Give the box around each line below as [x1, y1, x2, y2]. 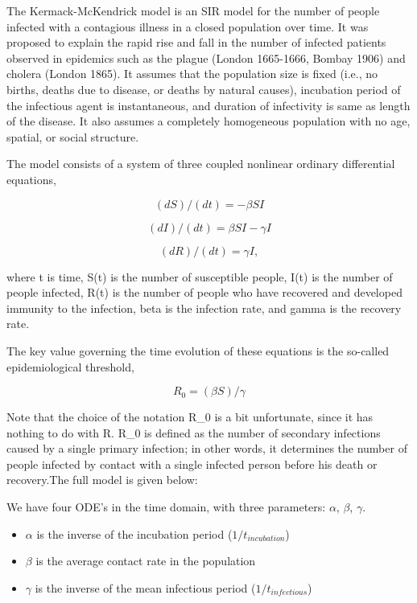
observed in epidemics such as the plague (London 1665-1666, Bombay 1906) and [6, 49, 406, 66]
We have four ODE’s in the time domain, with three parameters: [6, 498, 326, 515]
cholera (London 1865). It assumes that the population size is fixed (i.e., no [6, 65, 378, 82]
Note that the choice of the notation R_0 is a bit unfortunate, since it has [6, 408, 374, 425]
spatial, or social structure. [6, 128, 139, 145]
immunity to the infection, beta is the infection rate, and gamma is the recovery [6, 299, 402, 316]
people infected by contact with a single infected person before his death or [6, 455, 378, 472]
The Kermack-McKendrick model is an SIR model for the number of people [6, 2, 380, 18]
